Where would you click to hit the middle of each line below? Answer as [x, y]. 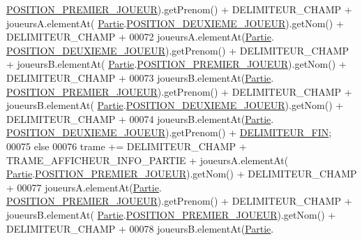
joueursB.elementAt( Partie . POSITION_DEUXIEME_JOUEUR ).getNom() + [175, 105]
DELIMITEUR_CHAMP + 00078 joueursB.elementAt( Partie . [140, 228]
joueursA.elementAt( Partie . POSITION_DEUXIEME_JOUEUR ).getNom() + [175, 23]
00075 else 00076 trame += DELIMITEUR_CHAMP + [127, 146]
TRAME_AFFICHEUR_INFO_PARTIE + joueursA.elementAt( [148, 160]
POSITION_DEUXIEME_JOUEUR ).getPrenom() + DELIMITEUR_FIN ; [169, 132]
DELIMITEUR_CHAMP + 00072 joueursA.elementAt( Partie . [140, 37]
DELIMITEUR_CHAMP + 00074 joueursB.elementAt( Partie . [140, 118]
